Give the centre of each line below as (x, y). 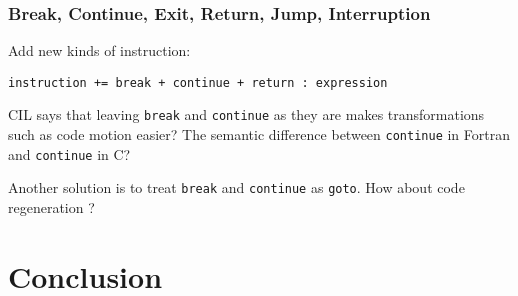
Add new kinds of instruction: (99, 50)
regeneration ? (51, 207)
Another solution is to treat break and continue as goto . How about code (236, 187)
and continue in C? (69, 153)
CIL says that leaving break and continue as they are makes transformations (246, 114)
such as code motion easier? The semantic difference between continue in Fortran (259, 134)
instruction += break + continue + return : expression (198, 82)
